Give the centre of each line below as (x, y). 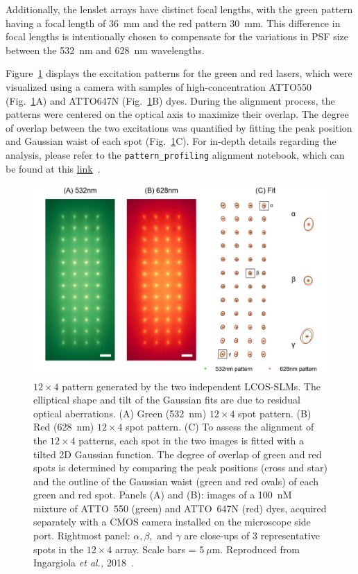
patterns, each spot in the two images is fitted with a (191, 440)
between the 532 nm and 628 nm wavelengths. (105, 50)
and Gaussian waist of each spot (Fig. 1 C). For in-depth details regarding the (171, 141)
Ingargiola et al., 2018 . (84, 563)
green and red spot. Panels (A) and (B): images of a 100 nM (163, 495)
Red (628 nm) (64, 427)
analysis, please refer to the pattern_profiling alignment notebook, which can (175, 154)
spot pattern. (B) (275, 413)
